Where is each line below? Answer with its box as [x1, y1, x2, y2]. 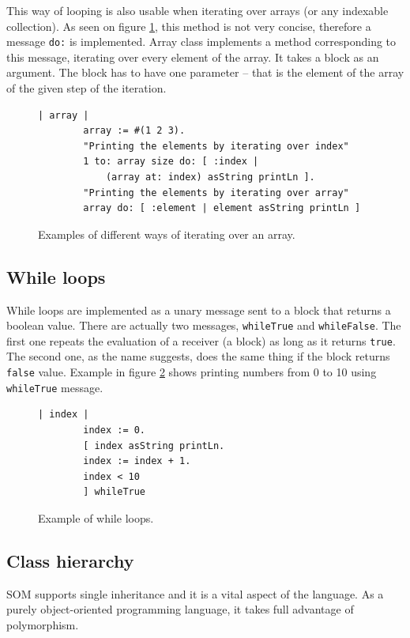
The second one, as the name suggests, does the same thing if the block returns [6, 348, 390, 364]
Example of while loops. [38, 509, 154, 526]
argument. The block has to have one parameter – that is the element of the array [6, 64, 404, 81]
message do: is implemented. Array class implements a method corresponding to [6, 33, 397, 50]
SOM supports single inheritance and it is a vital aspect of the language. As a [6, 585, 384, 602]
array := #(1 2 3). [83, 125, 186, 137]
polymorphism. [6, 616, 79, 632]
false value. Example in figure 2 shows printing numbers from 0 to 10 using [6, 364, 377, 380]
